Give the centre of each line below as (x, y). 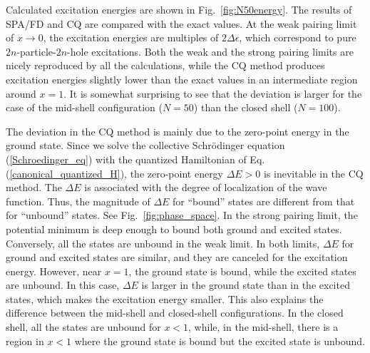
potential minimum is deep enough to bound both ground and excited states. (174, 229)
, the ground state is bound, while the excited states (242, 271)
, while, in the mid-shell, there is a (263, 327)
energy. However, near (54, 271)
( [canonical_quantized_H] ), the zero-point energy (115, 173)
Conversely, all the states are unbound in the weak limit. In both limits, (163, 243)
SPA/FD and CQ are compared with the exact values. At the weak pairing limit (181, 23)
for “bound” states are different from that (264, 201)
